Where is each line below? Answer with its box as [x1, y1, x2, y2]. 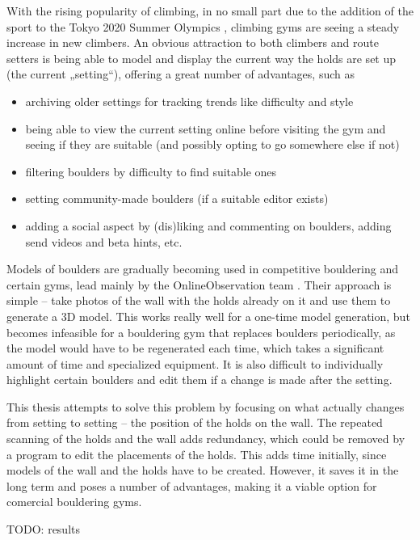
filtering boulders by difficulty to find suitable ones [25, 162, 277, 179]
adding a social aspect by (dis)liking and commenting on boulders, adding [25, 217, 392, 234]
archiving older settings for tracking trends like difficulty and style [25, 92, 354, 109]
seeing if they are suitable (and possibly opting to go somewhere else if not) [25, 136, 400, 153]
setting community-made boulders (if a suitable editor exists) [25, 190, 329, 207]
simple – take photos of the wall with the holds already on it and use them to [6, 292, 391, 309]
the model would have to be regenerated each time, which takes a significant [6, 340, 384, 356]
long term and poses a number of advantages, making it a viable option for [6, 477, 377, 494]
